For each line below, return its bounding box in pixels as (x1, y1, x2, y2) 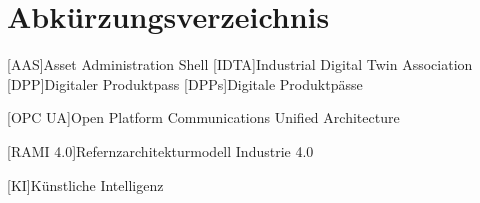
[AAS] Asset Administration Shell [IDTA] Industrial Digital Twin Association (7, 54, 473, 75)
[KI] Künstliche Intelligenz (7, 174, 164, 195)
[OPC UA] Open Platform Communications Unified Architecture (7, 107, 400, 128)
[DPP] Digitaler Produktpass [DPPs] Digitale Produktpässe (7, 73, 363, 94)
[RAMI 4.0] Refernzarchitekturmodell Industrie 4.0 (7, 140, 314, 161)
